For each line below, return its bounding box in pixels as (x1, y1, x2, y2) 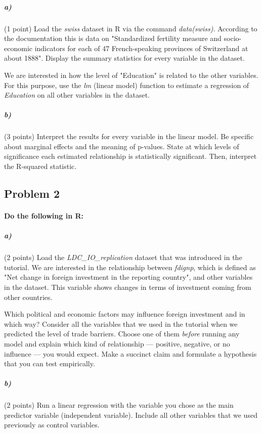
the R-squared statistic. (4, 161, 77, 171)
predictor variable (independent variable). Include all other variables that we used (4, 409, 257, 420)
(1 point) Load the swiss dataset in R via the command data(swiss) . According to (4, 23, 257, 33)
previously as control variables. (4, 419, 100, 430)
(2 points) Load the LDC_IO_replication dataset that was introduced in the (4, 252, 242, 263)
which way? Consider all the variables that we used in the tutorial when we (4, 318, 238, 329)
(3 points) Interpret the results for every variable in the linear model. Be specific (4, 131, 254, 142)
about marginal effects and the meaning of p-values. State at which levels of (4, 141, 239, 151)
